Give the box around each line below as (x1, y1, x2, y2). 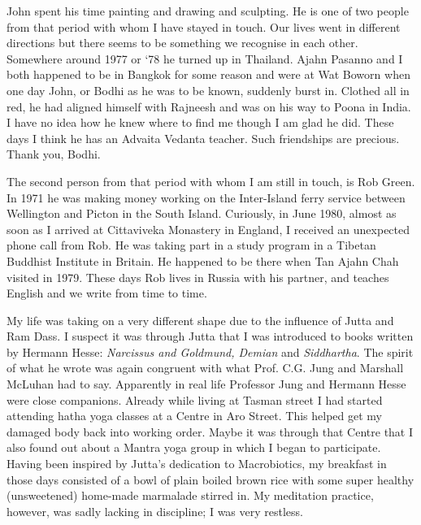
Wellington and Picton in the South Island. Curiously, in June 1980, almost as (7, 205, 397, 222)
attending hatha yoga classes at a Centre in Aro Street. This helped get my (7, 407, 382, 424)
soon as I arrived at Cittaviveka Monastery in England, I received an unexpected (7, 220, 410, 237)
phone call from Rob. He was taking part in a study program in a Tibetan (7, 236, 376, 254)
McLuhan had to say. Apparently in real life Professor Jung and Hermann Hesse (7, 375, 406, 393)
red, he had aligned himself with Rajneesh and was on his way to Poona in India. (7, 98, 411, 115)
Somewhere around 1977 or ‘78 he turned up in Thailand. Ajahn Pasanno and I (7, 50, 403, 67)
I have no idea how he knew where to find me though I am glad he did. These (7, 114, 394, 131)
